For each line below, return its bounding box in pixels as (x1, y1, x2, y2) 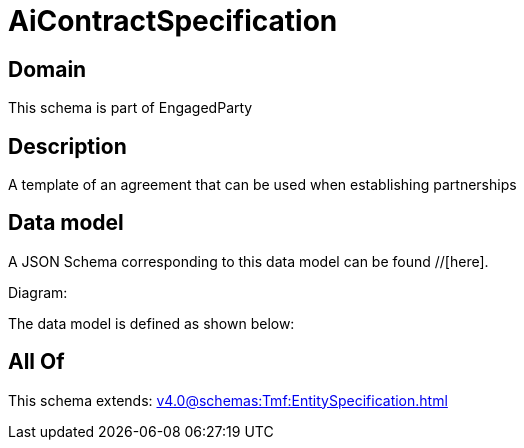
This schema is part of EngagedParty (8, 99, 253, 117)
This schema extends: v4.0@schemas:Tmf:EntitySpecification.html (8, 391, 448, 409)
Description (8, 133, 127, 159)
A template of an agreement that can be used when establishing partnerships (8, 176, 517, 194)
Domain (8, 56, 87, 82)
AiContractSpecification (8, 4, 338, 38)
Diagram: (8, 283, 68, 301)
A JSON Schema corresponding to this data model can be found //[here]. (8, 252, 489, 270)
